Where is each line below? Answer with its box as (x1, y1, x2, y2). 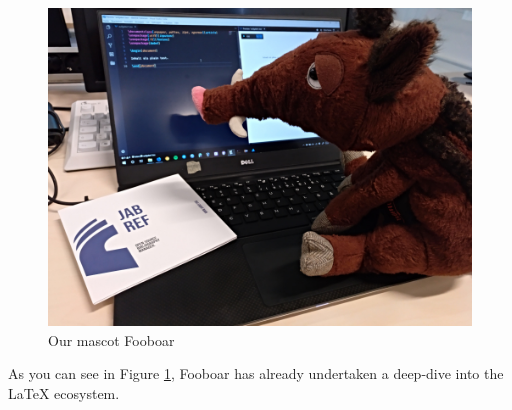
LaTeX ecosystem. (8, 382, 120, 403)
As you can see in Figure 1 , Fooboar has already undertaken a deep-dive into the (8, 363, 504, 384)
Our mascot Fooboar (48, 329, 175, 350)
